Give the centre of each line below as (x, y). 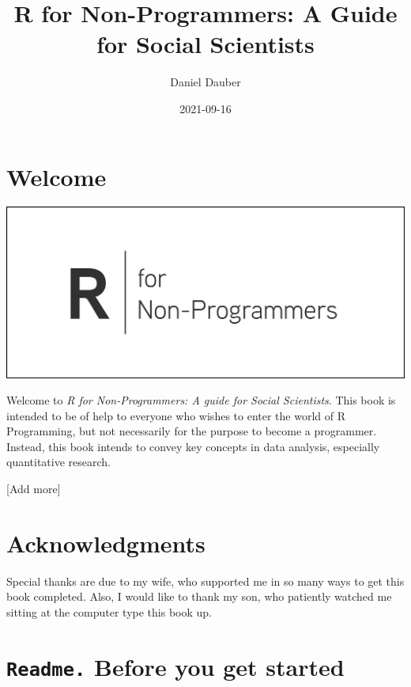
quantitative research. (58, 462)
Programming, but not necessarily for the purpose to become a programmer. (192, 431)
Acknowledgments (106, 543)
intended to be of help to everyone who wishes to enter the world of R (176, 415)
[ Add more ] (34, 489)
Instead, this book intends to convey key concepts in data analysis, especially (193, 446)
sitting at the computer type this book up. (109, 611)
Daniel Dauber (205, 82)
